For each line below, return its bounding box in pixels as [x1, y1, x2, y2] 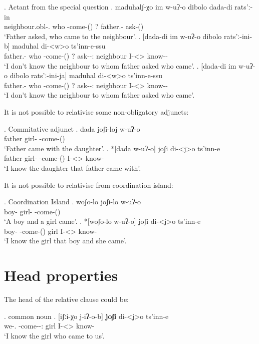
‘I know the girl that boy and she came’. [4, 235, 127, 246]
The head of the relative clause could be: [4, 294, 129, 304]
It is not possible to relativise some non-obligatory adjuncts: [4, 106, 189, 117]
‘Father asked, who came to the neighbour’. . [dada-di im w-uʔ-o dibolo [4, 31, 222, 41]
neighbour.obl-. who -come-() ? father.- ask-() [4, 21, 144, 32]
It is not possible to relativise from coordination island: [4, 179, 173, 190]
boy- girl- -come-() [4, 206, 61, 216]
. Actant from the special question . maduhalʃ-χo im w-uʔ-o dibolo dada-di [4, 2, 232, 12]
